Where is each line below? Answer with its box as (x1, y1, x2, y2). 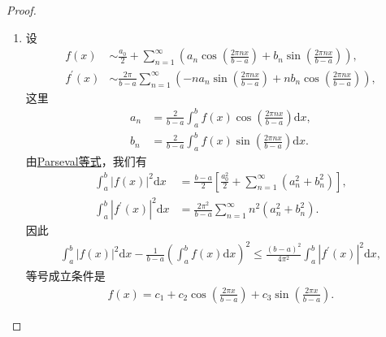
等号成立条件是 (25, 267, 106, 284)
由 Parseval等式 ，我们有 (25, 153, 147, 169)
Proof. (7, 2, 37, 18)
